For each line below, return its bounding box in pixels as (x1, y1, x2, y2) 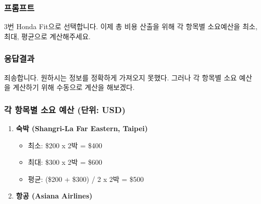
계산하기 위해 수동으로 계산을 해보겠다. (13, 82, 135, 92)
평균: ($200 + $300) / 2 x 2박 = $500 (28, 173, 144, 184)
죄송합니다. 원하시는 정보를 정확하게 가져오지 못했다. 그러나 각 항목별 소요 (4, 72, 237, 82)
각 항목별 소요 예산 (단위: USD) (4, 103, 126, 116)
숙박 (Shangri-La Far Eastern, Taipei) (16, 123, 148, 134)
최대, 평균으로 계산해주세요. (4, 31, 91, 41)
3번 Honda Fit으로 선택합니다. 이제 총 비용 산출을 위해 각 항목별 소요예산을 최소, (4, 21, 257, 32)
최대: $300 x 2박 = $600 (28, 157, 102, 167)
